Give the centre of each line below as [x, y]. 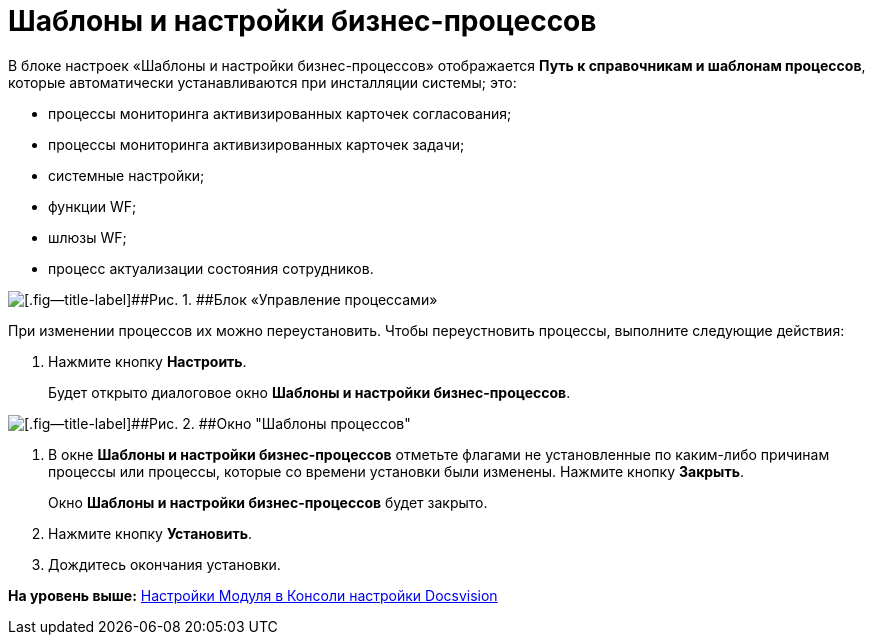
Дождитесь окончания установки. [164, 564]
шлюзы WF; [87, 237]
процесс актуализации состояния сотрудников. [211, 268]
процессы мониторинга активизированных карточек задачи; [256, 144]
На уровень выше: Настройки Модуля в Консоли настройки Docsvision [253, 595]
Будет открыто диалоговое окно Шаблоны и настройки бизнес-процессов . [309, 392]
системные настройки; [126, 175]
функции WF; [92, 206]
